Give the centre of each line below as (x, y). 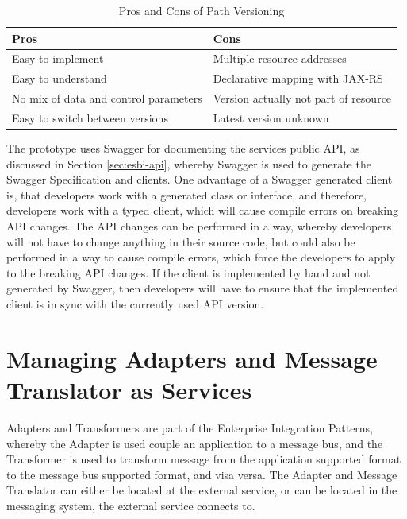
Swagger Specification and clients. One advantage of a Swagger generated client (200, 179)
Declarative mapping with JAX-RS (298, 78)
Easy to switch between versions (90, 117)
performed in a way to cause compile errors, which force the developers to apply (201, 257)
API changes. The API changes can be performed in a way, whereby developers (199, 226)
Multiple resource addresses (280, 58)
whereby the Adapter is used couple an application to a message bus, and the (195, 443)
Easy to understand (60, 78)
